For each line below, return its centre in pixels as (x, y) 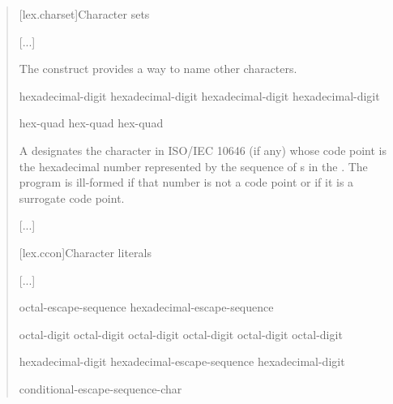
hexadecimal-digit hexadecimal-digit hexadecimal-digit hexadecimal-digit (199, 95)
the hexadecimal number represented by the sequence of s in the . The (193, 166)
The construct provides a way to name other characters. (158, 69)
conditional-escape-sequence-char (100, 388)
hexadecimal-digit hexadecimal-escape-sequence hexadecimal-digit (182, 361)
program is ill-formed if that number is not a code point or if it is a (186, 182)
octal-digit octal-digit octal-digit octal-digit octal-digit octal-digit (181, 334)
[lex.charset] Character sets (84, 14)
